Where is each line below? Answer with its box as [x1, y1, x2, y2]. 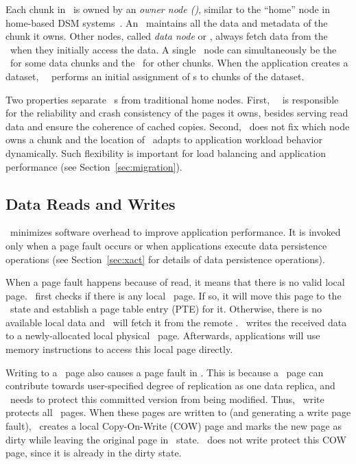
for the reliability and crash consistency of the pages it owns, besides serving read [5, 106, 348, 120]
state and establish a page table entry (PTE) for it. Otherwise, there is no [10, 302, 322, 316]
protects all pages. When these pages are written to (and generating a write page [5, 405, 351, 419]
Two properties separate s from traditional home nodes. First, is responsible [5, 92, 339, 106]
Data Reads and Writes [5, 193, 176, 214]
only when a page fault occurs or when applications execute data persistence [5, 238, 327, 252]
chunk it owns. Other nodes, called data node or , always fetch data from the [5, 29, 328, 43]
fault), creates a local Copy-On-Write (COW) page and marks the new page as [5, 419, 342, 433]
